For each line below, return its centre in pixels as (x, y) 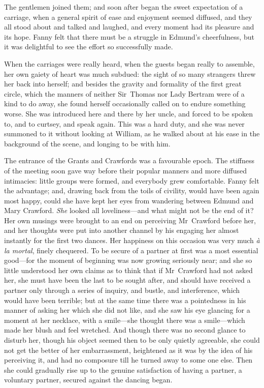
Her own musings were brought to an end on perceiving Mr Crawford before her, (130, 220)
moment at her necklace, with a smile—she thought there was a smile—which (125, 320)
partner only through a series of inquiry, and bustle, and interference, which (122, 290)
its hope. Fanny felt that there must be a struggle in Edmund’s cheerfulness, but (129, 36)
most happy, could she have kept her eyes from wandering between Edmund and (129, 200)
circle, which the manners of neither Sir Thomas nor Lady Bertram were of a (124, 93)
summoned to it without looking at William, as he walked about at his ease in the (132, 133)
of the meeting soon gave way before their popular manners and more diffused (125, 170)
